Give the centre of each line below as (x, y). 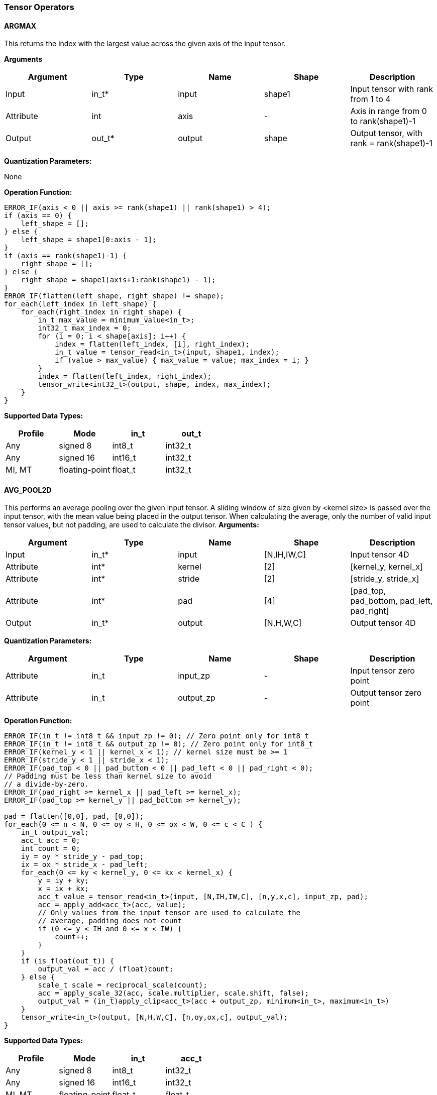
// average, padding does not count (110, 921)
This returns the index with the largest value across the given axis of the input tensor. (145, 44)
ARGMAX (20, 26)
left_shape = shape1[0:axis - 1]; (89, 240)
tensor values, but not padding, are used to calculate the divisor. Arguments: (132, 525)
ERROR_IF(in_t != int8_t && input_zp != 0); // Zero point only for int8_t (156, 736)
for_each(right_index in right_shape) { (101, 312)
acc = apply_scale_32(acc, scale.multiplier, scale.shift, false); (173, 993)
